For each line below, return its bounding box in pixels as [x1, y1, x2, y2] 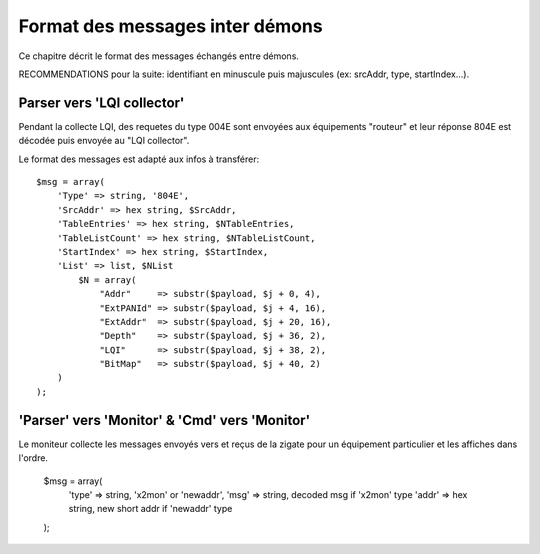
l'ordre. [18, 452, 49, 464]
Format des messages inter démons [18, 15, 324, 37]
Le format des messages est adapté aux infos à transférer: [18, 153, 260, 165]
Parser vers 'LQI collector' [18, 94, 185, 111]
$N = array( [78, 274, 137, 285]
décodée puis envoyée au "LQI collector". [18, 135, 190, 147]
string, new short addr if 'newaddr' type [68, 503, 233, 515]
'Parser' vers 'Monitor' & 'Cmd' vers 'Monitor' [18, 411, 311, 429]
